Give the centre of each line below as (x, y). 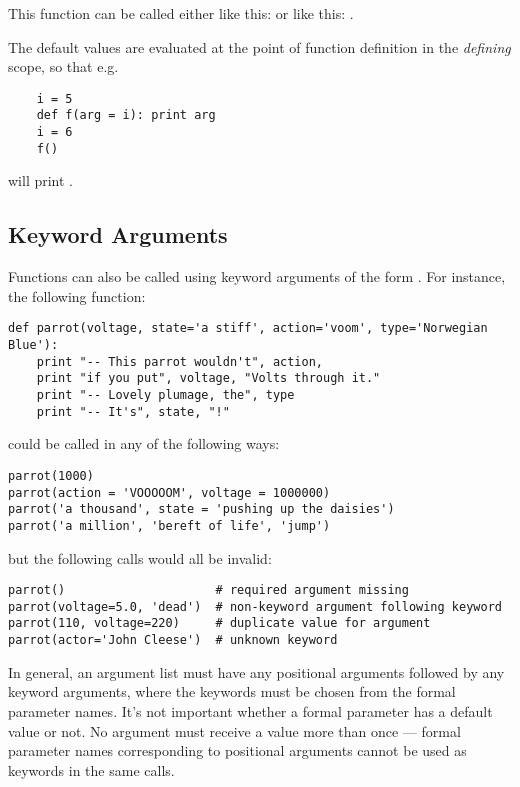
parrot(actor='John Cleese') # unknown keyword (173, 640)
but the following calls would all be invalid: (140, 557)
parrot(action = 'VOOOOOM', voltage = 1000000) (169, 492)
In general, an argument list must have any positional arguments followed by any (256, 671)
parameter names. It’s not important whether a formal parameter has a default (250, 710)
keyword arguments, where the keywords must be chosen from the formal (232, 691)
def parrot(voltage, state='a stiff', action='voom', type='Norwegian (248, 328)
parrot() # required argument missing (208, 590)
